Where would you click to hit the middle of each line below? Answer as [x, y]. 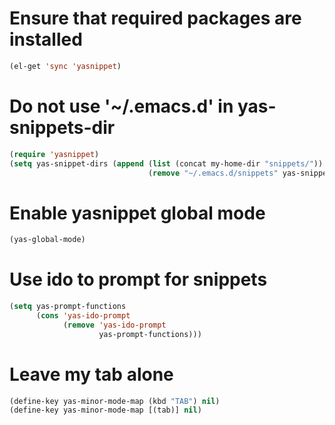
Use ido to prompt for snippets [138, 279]
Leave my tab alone [91, 374]
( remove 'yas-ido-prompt [114, 325]
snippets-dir [62, 128]
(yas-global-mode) [47, 240]
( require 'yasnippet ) [54, 154]
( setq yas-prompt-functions [68, 307]
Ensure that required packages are [155, 18]
